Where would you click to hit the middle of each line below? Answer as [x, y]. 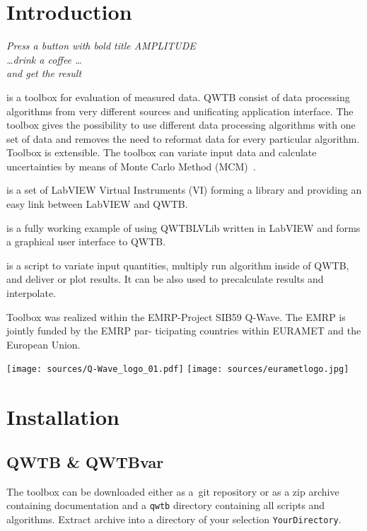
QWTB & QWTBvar [85, 461]
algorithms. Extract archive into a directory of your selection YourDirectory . [174, 519]
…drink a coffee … [44, 59]
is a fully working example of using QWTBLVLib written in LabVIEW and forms [183, 227]
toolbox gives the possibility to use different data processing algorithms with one [181, 125]
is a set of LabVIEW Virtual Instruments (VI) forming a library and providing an [184, 190]
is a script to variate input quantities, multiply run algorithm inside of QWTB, [178, 265]
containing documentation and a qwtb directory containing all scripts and [166, 505]
